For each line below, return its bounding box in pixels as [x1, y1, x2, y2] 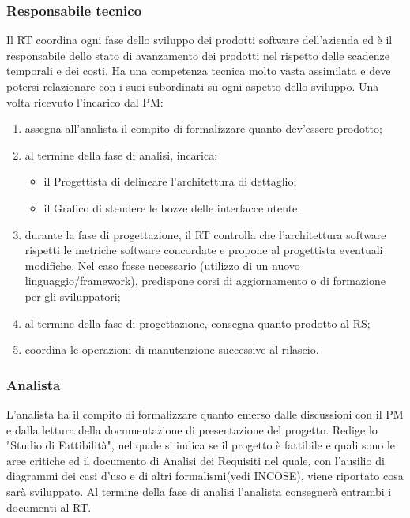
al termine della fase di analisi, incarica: [24, 146, 218, 163]
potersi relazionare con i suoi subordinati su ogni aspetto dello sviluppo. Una [6, 78, 379, 94]
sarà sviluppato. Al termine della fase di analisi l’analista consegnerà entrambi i [6, 482, 392, 499]
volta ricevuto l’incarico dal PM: [6, 93, 164, 110]
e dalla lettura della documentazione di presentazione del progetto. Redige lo [6, 421, 378, 437]
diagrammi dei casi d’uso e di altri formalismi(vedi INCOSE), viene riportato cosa [6, 467, 404, 484]
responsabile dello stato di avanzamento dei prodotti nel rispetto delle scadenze [6, 47, 390, 63]
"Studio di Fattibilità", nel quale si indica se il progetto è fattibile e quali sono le [6, 437, 396, 453]
